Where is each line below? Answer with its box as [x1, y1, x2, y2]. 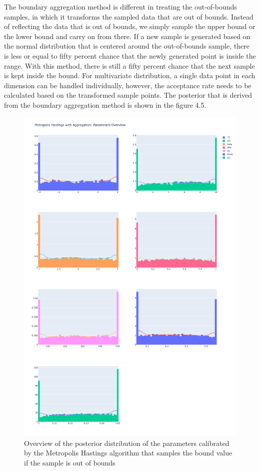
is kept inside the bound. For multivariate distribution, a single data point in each [4, 70, 255, 81]
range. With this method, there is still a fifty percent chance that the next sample [4, 60, 255, 71]
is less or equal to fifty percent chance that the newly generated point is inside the [4, 50, 256, 61]
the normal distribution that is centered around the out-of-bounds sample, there [4, 41, 249, 51]
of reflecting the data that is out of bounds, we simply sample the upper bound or [4, 21, 255, 32]
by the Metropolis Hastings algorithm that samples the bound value [24, 447, 232, 458]
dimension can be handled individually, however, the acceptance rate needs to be [4, 80, 251, 90]
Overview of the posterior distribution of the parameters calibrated [24, 437, 229, 448]
